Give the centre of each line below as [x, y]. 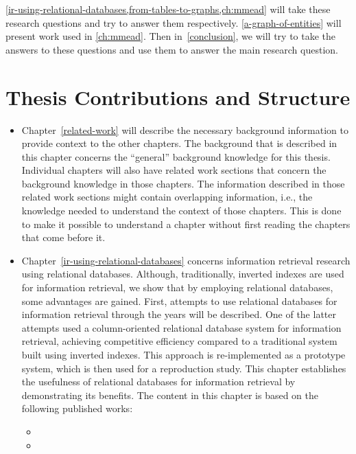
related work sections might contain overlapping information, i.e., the [167, 197]
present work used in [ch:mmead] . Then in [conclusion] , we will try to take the [171, 36]
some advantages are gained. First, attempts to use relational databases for [179, 300]
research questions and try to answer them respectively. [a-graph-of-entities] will [174, 22]
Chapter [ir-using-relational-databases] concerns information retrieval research [186, 260]
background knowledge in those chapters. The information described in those [183, 183]
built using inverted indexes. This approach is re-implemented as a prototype [183, 354]
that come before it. [63, 237]
